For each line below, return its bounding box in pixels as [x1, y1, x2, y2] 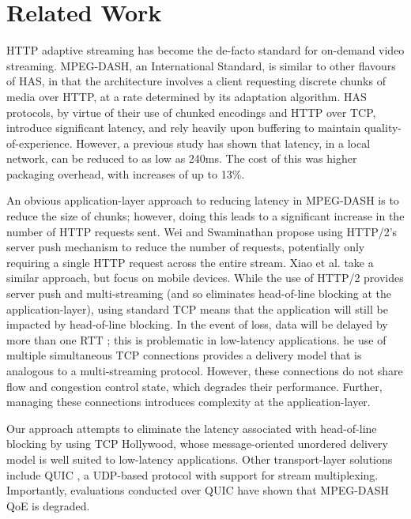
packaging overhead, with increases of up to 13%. [6, 165, 245, 182]
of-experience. [6, 134, 73, 151]
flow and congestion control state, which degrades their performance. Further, [6, 378, 383, 394]
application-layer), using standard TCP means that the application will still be [6, 300, 388, 317]
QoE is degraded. [6, 497, 90, 513]
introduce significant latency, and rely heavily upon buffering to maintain [6, 119, 361, 136]
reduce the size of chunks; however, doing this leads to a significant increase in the [6, 208, 405, 224]
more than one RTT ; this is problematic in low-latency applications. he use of [6, 331, 386, 348]
